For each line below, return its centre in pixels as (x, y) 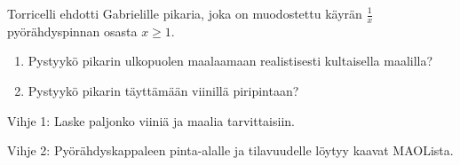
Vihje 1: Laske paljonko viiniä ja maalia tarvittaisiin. (151, 120)
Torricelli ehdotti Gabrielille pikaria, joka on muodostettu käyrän (185, 13)
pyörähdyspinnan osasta (72, 31)
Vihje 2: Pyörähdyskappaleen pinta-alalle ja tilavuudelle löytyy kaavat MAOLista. (230, 150)
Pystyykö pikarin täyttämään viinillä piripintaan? (163, 91)
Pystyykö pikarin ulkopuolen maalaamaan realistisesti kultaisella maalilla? (230, 61)
